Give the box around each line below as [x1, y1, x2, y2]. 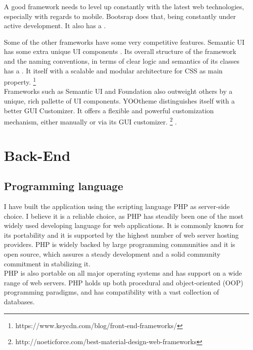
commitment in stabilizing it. [4, 258, 90, 268]
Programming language [4, 178, 124, 193]
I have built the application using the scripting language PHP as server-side [4, 201, 230, 211]
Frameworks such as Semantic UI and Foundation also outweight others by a [4, 86, 233, 96]
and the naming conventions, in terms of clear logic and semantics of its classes [4, 55, 240, 66]
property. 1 [4, 75, 36, 87]
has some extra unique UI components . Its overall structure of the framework [4, 46, 236, 56]
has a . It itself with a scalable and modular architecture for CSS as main [4, 65, 223, 75]
